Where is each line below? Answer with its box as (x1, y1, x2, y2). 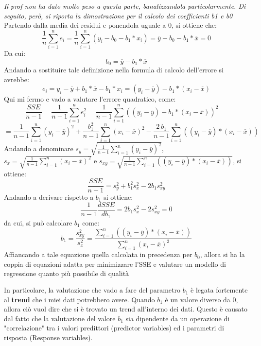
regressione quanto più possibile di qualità (4, 268, 129, 278)
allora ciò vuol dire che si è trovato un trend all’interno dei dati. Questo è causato (4, 304, 247, 314)
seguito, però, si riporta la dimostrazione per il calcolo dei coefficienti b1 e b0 (4, 10, 233, 20)
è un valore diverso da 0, (165, 294, 238, 304)
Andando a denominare (4, 143, 73, 154)
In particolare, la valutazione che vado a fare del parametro (4, 285, 181, 295)
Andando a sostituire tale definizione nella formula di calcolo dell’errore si (4, 64, 224, 74)
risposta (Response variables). (4, 332, 93, 343)
